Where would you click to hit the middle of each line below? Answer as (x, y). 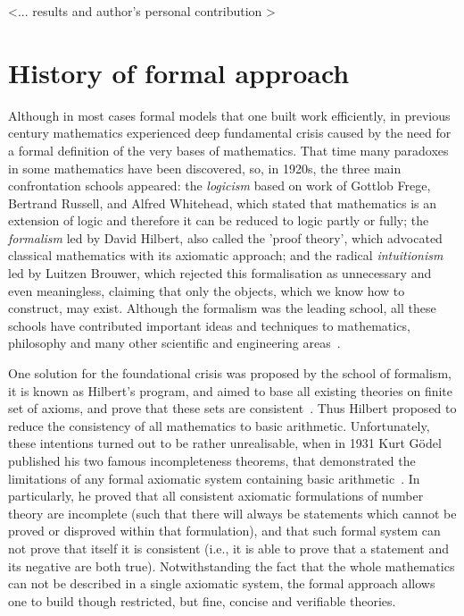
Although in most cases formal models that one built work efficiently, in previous (229, 115)
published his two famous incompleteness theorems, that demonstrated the (212, 460)
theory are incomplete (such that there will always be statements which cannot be (232, 513)
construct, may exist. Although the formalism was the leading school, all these (222, 308)
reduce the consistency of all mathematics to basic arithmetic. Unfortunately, (219, 425)
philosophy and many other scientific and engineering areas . (174, 343)
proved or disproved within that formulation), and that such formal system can (224, 531)
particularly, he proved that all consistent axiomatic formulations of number (216, 496)
